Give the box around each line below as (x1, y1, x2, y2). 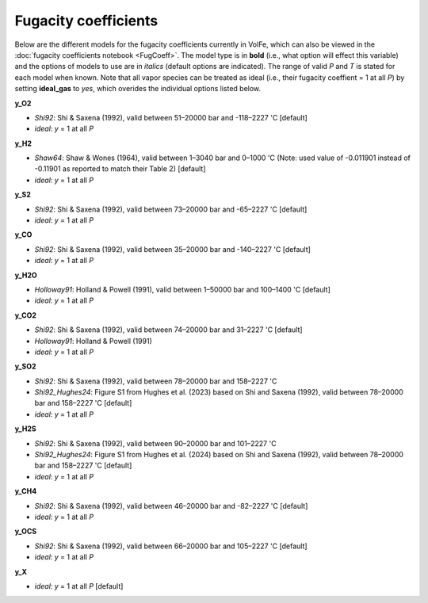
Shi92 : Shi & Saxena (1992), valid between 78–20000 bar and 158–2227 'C (34, 376, 277, 386)
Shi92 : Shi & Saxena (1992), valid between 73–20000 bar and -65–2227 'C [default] (34, 204, 308, 214)
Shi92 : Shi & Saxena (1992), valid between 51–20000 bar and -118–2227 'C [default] (34, 113, 308, 122)
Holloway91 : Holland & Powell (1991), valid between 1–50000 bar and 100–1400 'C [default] (34, 284, 331, 294)
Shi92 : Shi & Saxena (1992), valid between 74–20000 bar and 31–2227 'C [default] (34, 325, 303, 334)
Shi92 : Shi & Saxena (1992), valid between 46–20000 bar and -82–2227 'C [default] (34, 501, 308, 510)
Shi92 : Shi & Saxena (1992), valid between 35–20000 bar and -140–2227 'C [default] (34, 244, 311, 254)
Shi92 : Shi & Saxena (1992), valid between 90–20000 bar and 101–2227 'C (34, 438, 277, 448)
